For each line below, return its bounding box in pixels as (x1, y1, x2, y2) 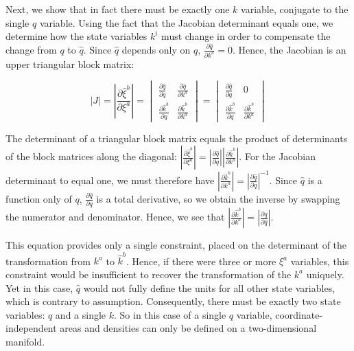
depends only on (121, 42, 191, 56)
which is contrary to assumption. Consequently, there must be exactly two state (5, 294, 341, 308)
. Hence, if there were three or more (126, 253, 276, 268)
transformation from (5, 253, 91, 268)
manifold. (5, 334, 45, 348)
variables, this (290, 253, 349, 268)
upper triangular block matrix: (5, 56, 134, 71)
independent (5, 321, 57, 335)
